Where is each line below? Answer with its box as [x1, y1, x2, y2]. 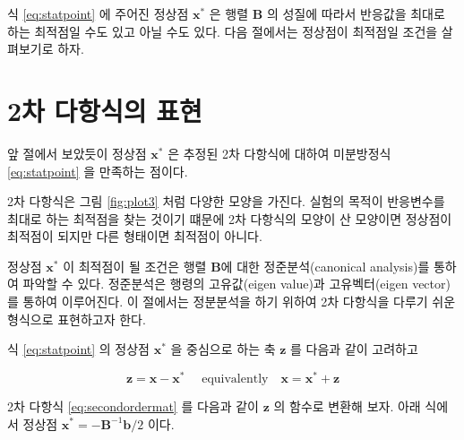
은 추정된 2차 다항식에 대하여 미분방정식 [168, 143, 391, 162]
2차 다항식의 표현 [7, 91, 202, 128]
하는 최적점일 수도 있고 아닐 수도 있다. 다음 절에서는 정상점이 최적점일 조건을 [7, 22, 438, 40]
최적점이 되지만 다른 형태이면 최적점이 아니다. [7, 227, 262, 246]
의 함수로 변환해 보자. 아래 [273, 396, 421, 415]
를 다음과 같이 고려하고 [290, 340, 418, 358]
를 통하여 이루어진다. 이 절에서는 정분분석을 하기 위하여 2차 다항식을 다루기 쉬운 [7, 292, 456, 311]
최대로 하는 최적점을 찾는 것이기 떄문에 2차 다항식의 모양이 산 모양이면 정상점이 [7, 209, 452, 228]
